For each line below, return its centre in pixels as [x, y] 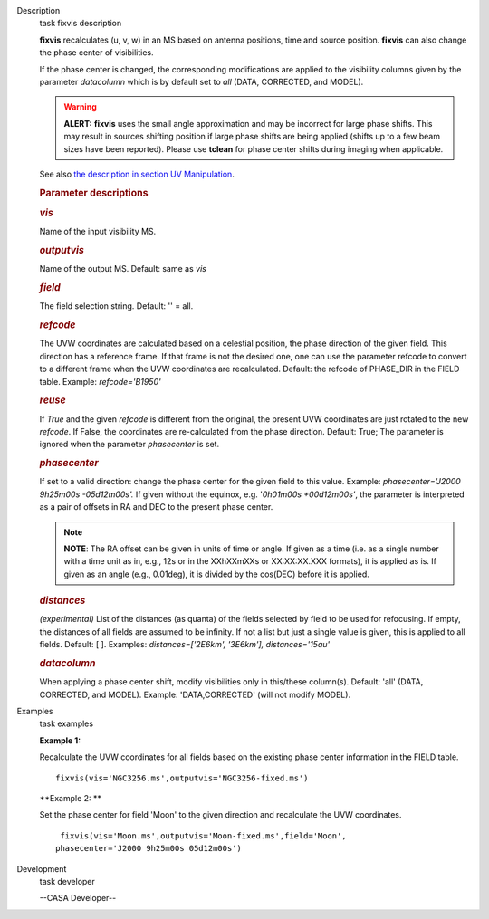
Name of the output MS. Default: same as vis [123, 269]
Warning [80, 107]
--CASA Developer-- [78, 898]
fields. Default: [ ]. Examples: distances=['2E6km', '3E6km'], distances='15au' [185, 645]
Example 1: [60, 740]
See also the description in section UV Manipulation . [137, 174]
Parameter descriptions [94, 193]
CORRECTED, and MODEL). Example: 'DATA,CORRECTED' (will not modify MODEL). [195, 694]
